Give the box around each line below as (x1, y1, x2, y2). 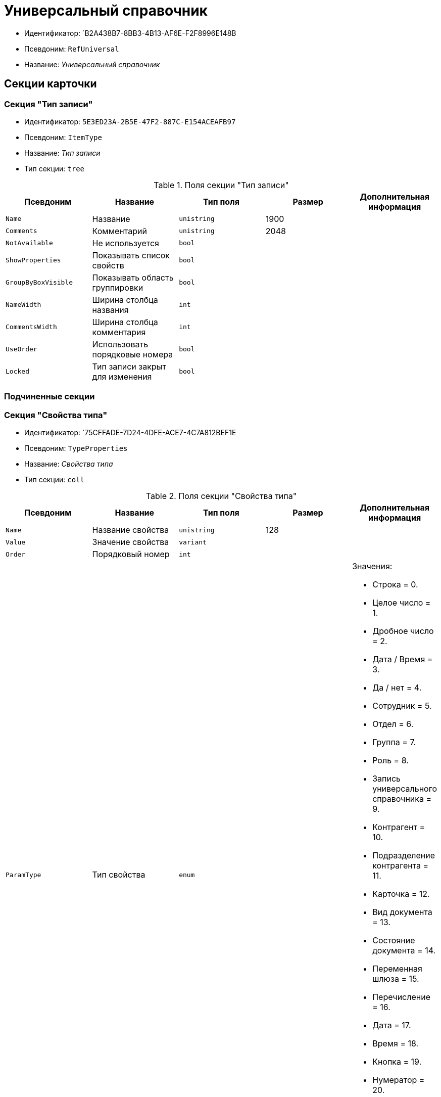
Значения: (352, 561, 393, 572)
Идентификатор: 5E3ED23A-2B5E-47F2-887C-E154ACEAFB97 (24, 117, 236, 126)
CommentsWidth (6, 323, 57, 331)
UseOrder (6, 345, 37, 353)
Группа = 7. (372, 737, 416, 748)
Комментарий (92, 225, 147, 236)
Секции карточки (4, 77, 97, 90)
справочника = (372, 794, 432, 804)
